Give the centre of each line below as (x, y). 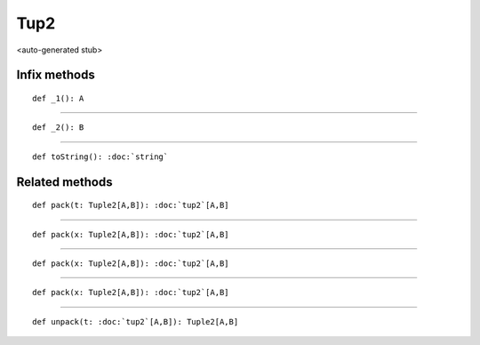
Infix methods (56, 75)
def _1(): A (58, 98)
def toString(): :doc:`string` (100, 156)
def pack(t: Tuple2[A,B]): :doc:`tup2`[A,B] (131, 205)
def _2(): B (58, 128)
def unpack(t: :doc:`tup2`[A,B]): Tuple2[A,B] (136, 321)
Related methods (64, 182)
